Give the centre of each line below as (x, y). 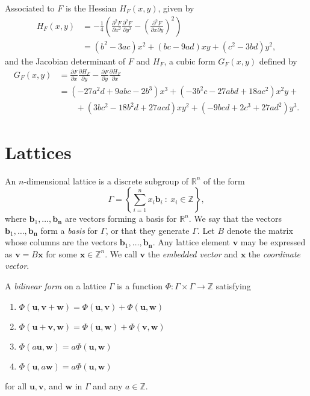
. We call (121, 253)
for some (61, 253)
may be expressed (273, 242)
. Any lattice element (191, 242)
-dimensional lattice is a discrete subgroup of (106, 181)
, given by (176, 8)
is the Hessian (91, 8)
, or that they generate (147, 230)
